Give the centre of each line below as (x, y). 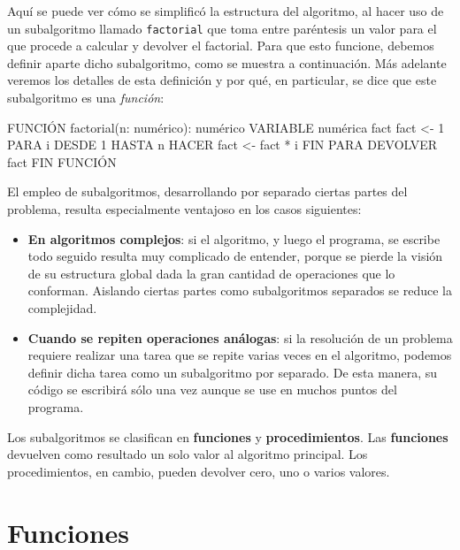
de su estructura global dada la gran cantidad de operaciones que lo (211, 273)
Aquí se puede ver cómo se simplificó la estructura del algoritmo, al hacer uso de (226, 11)
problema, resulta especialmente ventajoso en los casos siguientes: (184, 209)
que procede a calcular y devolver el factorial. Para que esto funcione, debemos (221, 46)
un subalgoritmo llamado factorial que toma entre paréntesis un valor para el (222, 28)
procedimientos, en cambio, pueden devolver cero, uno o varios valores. (199, 471)
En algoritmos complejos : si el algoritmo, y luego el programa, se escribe (234, 238)
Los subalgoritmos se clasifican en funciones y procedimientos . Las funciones (228, 436)
